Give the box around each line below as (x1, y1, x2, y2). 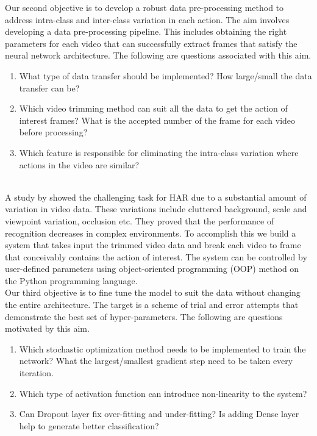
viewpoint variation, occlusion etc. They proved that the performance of (5, 214, 274, 227)
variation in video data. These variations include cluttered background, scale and (5, 202, 307, 215)
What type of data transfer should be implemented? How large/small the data (19, 69, 312, 82)
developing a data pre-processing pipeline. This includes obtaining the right (5, 25, 287, 38)
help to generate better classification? (19, 419, 159, 432)
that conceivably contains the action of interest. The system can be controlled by (5, 250, 307, 263)
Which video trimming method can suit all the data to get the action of (19, 102, 288, 115)
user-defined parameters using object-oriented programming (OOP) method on (5, 262, 299, 275)
